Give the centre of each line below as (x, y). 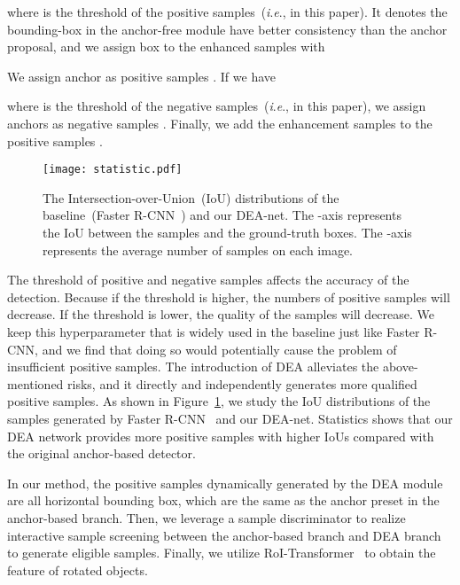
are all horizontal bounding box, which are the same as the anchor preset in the (223, 500)
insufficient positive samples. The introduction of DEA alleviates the (193, 367)
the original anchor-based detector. (101, 453)
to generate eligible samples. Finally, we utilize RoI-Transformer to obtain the (222, 553)
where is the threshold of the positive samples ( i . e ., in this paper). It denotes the (227, 12)
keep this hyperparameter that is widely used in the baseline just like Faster (214, 331)
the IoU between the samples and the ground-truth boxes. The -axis (227, 232)
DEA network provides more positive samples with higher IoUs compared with (221, 436)
